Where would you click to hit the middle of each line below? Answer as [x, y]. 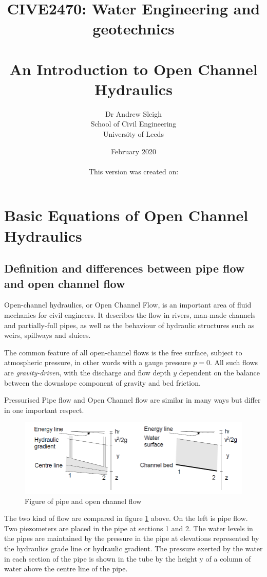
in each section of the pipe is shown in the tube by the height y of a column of [128, 558]
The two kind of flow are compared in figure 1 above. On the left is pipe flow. [126, 518]
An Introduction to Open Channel [133, 69]
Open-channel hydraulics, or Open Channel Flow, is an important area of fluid [128, 305]
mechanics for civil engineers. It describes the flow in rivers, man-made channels [130, 315]
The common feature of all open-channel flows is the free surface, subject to [123, 352]
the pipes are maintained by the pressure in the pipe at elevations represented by [132, 538]
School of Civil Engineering [133, 124]
